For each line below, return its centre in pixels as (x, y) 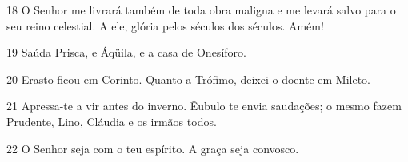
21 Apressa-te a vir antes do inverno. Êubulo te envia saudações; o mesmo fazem (204, 106)
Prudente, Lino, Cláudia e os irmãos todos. (112, 121)
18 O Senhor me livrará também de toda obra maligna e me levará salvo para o (201, 10)
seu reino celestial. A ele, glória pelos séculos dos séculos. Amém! (165, 25)
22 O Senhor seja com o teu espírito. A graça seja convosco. (153, 148)
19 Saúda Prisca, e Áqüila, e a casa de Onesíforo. (126, 52)
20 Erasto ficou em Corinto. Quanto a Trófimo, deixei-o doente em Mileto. (188, 79)
